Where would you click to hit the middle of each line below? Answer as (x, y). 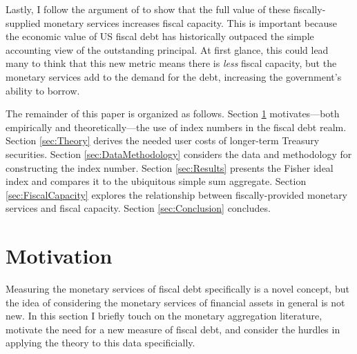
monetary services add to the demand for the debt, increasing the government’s (174, 76)
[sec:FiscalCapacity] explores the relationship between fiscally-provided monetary (177, 194)
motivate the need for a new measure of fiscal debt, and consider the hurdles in (173, 329)
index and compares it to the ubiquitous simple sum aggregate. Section (156, 181)
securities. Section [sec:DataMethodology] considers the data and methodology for (179, 154)
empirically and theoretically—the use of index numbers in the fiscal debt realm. (176, 127)
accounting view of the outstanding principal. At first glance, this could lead (167, 49)
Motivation (59, 256)
